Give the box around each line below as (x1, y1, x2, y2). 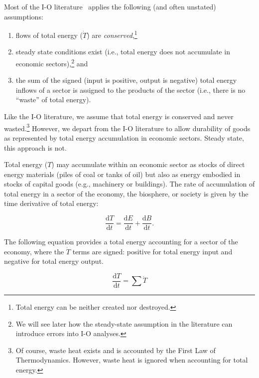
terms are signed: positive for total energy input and (72, 246, 233, 256)
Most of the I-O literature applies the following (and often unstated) (4, 1, 216, 11)
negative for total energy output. (4, 256, 104, 266)
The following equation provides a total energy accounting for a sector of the (4, 236, 238, 247)
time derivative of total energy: (4, 198, 99, 208)
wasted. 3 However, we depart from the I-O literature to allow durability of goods (4, 121, 251, 133)
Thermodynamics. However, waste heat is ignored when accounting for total (15, 355, 248, 365)
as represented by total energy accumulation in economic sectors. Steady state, (4, 132, 244, 143)
